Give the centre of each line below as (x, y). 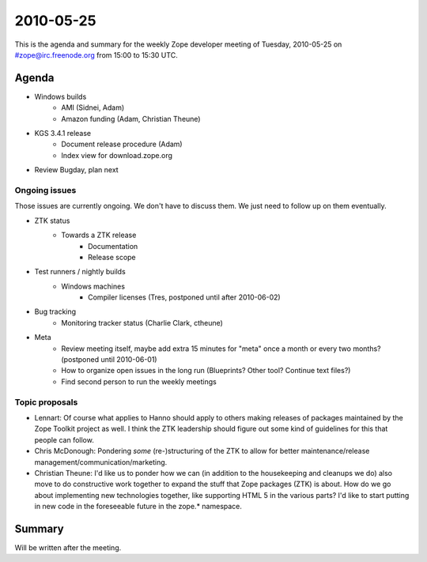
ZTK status (52, 221)
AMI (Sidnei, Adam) (93, 107)
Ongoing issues (45, 190)
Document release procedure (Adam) (122, 144)
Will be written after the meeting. (68, 547)
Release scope (112, 257)
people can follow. (64, 439)
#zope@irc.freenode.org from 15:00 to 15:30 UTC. (96, 55)
